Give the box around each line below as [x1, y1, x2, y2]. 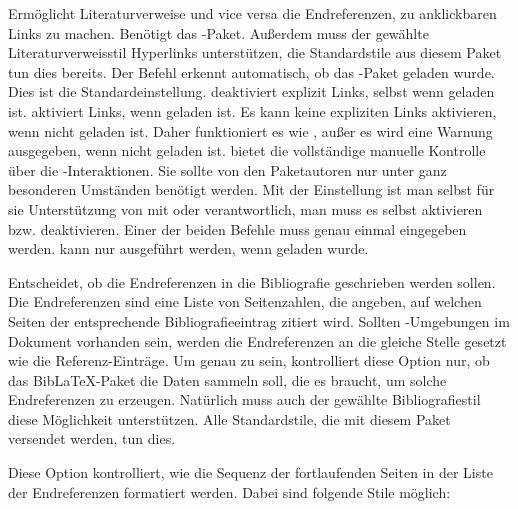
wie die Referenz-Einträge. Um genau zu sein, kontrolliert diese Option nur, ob [8, 350, 490, 371]
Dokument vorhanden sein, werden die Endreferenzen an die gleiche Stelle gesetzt [8, 330, 507, 351]
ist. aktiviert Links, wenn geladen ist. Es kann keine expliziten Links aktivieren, [8, 100, 497, 121]
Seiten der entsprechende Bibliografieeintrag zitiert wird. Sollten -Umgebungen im [8, 310, 510, 331]
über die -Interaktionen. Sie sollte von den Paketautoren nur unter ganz [8, 159, 447, 180]
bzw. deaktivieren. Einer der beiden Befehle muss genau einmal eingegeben [8, 218, 467, 239]
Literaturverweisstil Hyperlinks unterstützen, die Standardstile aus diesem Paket [8, 42, 502, 63]
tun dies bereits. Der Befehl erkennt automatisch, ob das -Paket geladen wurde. [8, 61, 495, 82]
